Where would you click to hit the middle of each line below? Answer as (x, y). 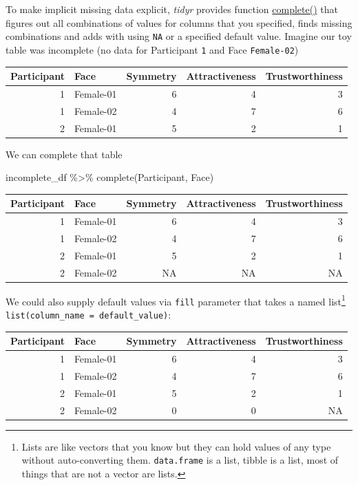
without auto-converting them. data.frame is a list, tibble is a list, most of (180, 460)
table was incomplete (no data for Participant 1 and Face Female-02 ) (152, 49)
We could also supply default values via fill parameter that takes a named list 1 (176, 300)
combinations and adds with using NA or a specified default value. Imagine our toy (179, 36)
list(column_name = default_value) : (88, 315)
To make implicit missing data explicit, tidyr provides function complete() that (172, 9)
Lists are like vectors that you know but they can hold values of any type (176, 446)
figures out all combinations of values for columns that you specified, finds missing (179, 22)
